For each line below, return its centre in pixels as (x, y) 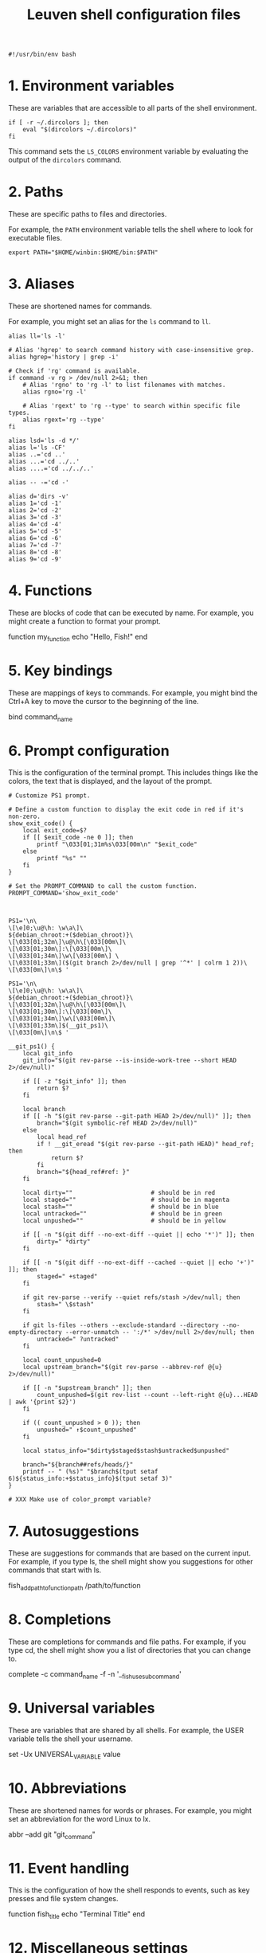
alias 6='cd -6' (35, 538)
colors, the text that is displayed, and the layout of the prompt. (110, 781)
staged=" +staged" (67, 1277)
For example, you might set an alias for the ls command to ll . (110, 321)
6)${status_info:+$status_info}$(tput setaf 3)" (90, 1479)
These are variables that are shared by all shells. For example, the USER (126, 1730)
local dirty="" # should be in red (119, 1193)
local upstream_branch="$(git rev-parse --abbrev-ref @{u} (123, 1368)
